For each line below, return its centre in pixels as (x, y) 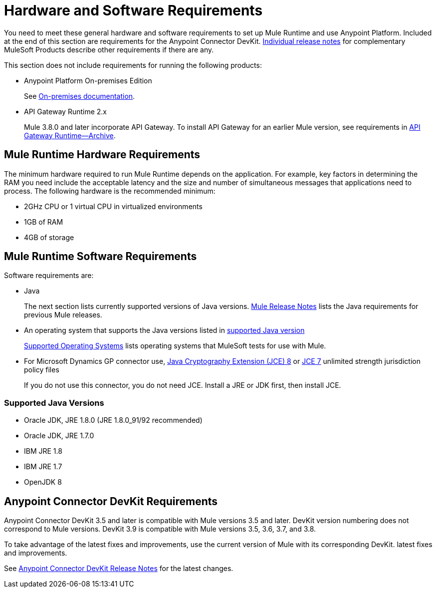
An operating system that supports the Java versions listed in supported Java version (164, 330)
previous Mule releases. (63, 315)
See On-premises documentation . (80, 96)
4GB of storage (49, 237)
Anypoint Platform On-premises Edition (88, 80)
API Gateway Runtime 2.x (65, 111)
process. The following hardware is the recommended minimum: (110, 191)
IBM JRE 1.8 (43, 451)
